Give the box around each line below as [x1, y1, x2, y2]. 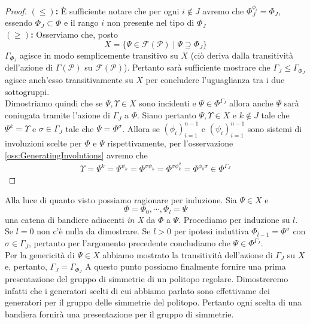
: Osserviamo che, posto [31, 27, 118, 40]
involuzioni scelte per [5, 136, 82, 149]
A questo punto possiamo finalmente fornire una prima [85, 260, 286, 273]
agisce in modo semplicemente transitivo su [20, 48, 178, 61]
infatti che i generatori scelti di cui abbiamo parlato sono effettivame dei [5, 284, 270, 297]
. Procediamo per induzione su [178, 213, 290, 225]
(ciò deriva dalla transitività [190, 48, 294, 61]
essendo [5, 16, 33, 29]
